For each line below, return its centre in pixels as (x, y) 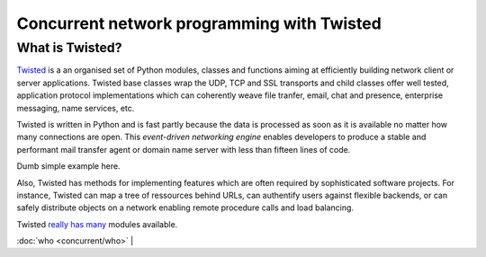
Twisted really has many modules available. (97, 224)
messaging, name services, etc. (76, 108)
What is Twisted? (69, 48)
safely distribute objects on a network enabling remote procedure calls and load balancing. (185, 208)
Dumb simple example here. (68, 166)
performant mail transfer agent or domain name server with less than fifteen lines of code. (184, 149)
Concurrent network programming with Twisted (199, 23)
